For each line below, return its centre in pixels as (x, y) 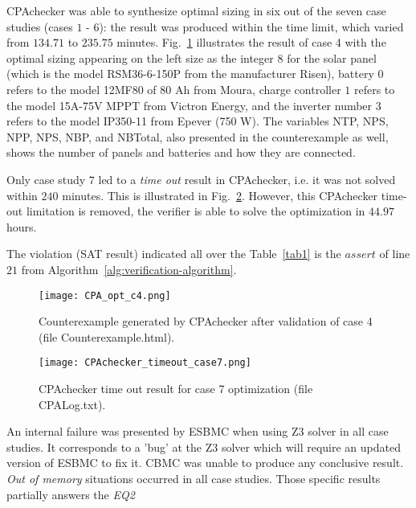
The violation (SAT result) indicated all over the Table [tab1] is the (174, 254)
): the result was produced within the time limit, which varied (251, 26)
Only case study (46, 179)
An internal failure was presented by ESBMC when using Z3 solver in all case (198, 431)
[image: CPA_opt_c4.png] (105, 295)
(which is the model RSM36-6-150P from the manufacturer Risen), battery (190, 74)
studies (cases (40, 26)
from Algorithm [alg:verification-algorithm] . (129, 269)
